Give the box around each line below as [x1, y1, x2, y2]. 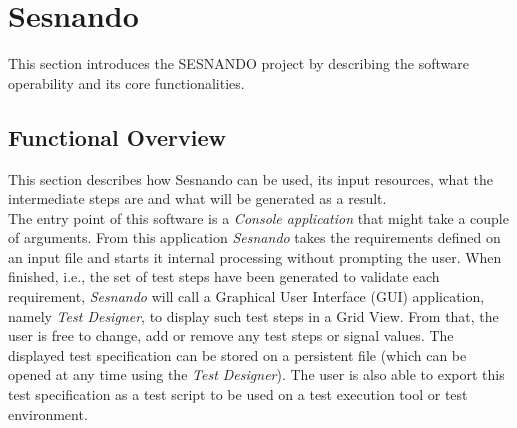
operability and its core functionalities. [8, 72, 245, 93]
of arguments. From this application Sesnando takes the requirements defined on [8, 227, 501, 248]
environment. [8, 403, 88, 424]
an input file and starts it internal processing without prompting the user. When [8, 246, 502, 267]
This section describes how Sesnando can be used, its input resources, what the [8, 168, 493, 189]
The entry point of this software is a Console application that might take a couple [8, 207, 509, 228]
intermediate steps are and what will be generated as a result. [8, 188, 387, 209]
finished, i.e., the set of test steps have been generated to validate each [8, 266, 440, 287]
